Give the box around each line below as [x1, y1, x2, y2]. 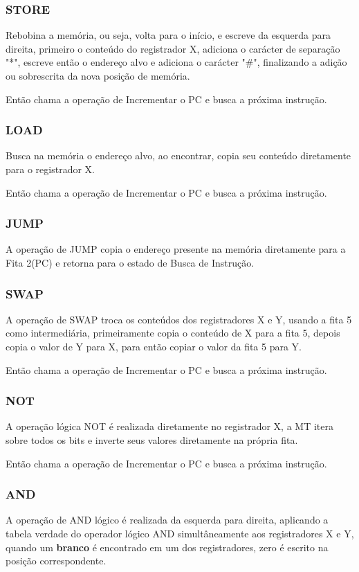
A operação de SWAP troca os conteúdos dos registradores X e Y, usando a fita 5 [6, 312, 352, 326]
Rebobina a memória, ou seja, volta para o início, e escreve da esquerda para [6, 28, 331, 42]
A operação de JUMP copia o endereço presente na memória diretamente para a [6, 242, 346, 256]
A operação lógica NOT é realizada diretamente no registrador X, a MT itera [6, 419, 333, 434]
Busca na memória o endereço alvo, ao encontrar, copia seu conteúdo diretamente [6, 148, 351, 163]
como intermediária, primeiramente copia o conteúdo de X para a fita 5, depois [6, 325, 340, 340]
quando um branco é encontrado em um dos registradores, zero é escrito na [6, 539, 329, 554]
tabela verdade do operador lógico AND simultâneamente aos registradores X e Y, [6, 526, 354, 540]
